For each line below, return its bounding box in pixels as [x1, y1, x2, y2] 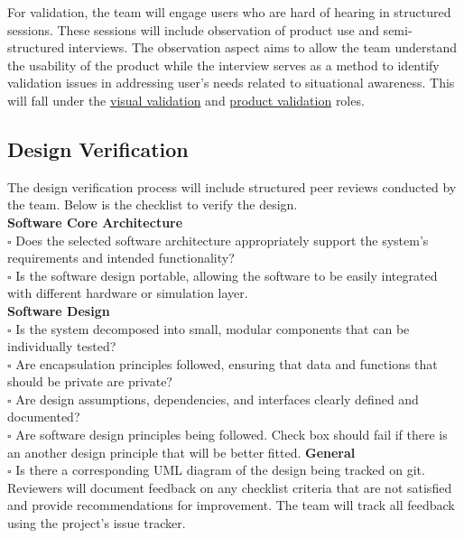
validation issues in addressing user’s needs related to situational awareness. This [7, 73, 455, 92]
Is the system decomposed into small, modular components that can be [15, 319, 410, 338]
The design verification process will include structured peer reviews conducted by [7, 177, 457, 196]
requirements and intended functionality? [7, 248, 235, 267]
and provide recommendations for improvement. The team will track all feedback [7, 496, 455, 515]
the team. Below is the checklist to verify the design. [7, 195, 298, 214]
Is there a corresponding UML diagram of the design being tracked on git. [15, 460, 425, 479]
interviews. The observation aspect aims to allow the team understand [68, 38, 458, 57]
